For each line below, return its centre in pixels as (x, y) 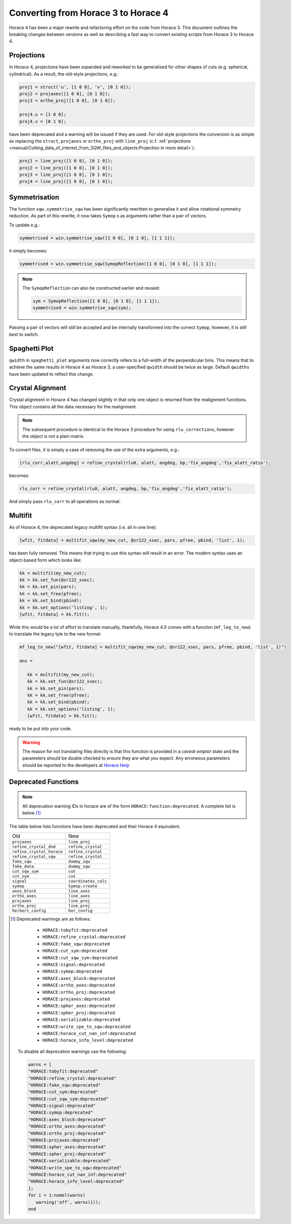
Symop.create (83, 886)
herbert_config (29, 910)
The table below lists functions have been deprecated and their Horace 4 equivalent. (95, 826)
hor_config (80, 910)
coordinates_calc (87, 881)
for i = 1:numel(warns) (57, 1195)
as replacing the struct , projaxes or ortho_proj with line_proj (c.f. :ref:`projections (100, 141)
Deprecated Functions (44, 781)
